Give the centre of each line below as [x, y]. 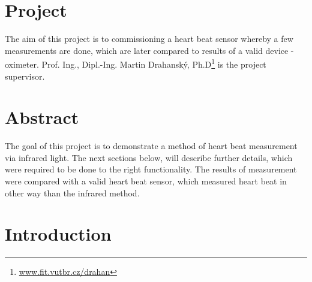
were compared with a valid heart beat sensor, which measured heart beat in [146, 181]
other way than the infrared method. [72, 192]
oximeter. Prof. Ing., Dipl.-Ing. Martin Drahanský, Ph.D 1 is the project [136, 63]
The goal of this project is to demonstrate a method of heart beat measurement [151, 146]
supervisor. [25, 76]
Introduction [58, 234]
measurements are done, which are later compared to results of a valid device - [149, 50]
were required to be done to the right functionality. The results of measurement [151, 169]
